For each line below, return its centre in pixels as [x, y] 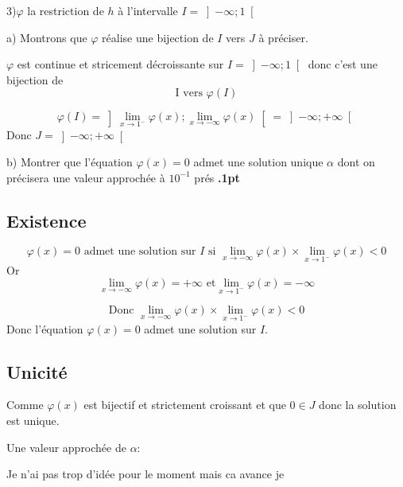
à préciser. [283, 37]
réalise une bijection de [158, 37]
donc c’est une [343, 64]
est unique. [33, 421]
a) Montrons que [47, 37]
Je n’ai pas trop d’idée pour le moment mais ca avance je [145, 474]
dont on [356, 162]
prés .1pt [217, 177]
